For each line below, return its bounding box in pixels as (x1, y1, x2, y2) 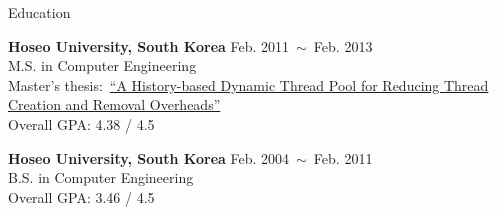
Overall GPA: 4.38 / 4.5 (8, 113, 155, 134)
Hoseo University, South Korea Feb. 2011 (8, 35, 290, 56)
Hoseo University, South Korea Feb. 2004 (8, 147, 290, 168)
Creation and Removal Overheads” (8, 94, 221, 115)
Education (8, 2, 71, 22)
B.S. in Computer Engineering (8, 167, 194, 188)
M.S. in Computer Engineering (8, 55, 197, 76)
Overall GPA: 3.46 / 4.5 (8, 186, 155, 207)
